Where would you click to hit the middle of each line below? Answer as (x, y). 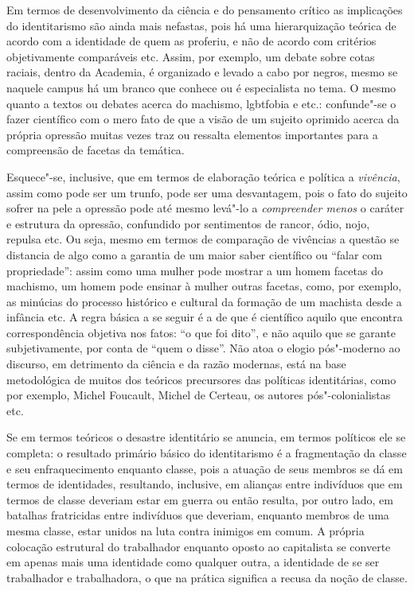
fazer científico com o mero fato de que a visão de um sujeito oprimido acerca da (203, 119)
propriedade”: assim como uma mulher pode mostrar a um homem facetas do (195, 270)
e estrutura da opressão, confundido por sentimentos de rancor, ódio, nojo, (188, 223)
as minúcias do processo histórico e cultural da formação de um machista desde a (204, 301)
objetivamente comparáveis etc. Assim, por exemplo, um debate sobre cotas (191, 56)
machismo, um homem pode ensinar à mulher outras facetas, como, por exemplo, (204, 286)
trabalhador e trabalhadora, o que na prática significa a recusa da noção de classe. (207, 577)
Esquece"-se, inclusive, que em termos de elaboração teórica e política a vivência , (203, 176)
